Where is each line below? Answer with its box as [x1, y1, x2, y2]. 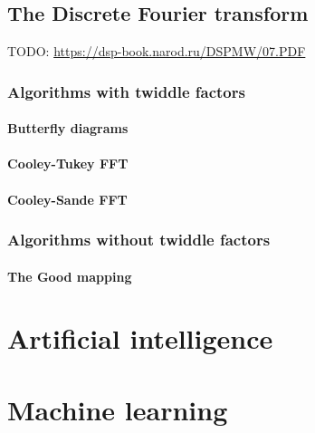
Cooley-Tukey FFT [7, 154, 129, 173]
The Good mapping [7, 266, 132, 285]
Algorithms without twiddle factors [7, 228, 271, 251]
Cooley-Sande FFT [7, 189, 128, 208]
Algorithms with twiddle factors [7, 80, 245, 102]
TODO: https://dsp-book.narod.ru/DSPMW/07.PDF [7, 42, 306, 61]
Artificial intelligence [7, 320, 273, 357]
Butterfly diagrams [7, 119, 129, 138]
